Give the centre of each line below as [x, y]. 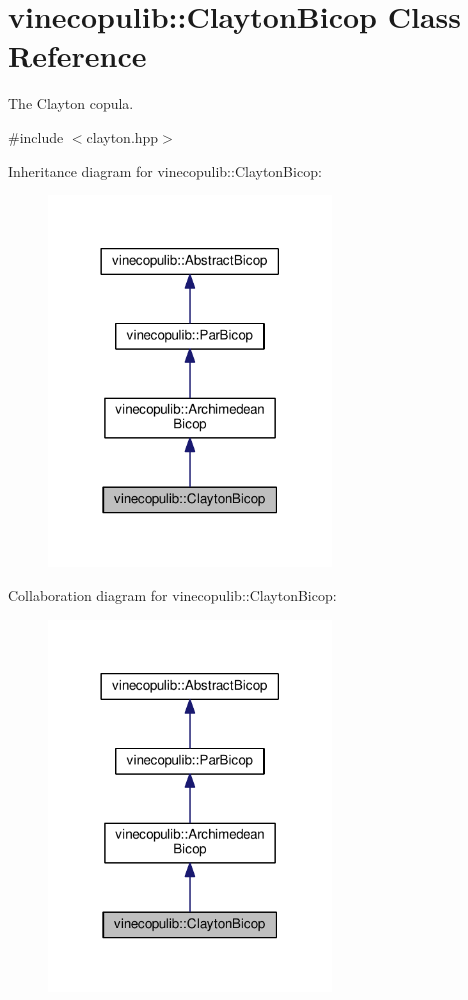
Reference [77, 55]
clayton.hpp [122, 136]
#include [36, 136]
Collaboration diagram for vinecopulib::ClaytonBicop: [172, 594]
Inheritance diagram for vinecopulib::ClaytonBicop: [165, 170]
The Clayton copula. [71, 103]
